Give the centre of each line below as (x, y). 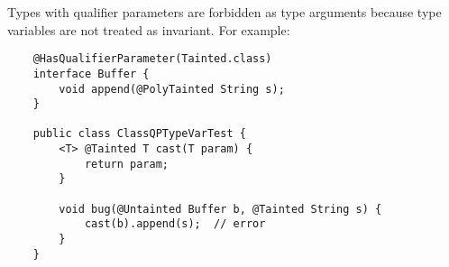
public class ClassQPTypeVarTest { (139, 134)
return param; (126, 164)
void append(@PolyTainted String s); (172, 89)
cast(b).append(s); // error (175, 224)
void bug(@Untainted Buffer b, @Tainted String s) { (220, 209)
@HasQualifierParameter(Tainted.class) (152, 59)
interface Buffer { (91, 74)
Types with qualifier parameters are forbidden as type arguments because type (224, 12)
